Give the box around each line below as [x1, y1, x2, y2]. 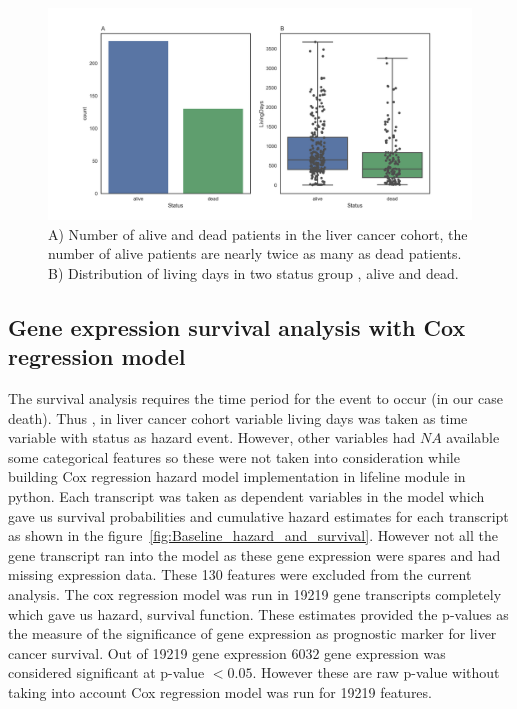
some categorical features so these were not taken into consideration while [8, 446, 460, 467]
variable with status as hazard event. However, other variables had [8, 427, 416, 448]
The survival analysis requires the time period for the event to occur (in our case [8, 387, 503, 408]
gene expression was [324, 642, 446, 663]
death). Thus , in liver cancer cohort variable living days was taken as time [8, 407, 468, 428]
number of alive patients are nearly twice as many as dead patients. [48, 243, 462, 264]
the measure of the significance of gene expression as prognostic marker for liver [8, 623, 497, 644]
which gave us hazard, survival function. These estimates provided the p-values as [8, 603, 509, 624]
